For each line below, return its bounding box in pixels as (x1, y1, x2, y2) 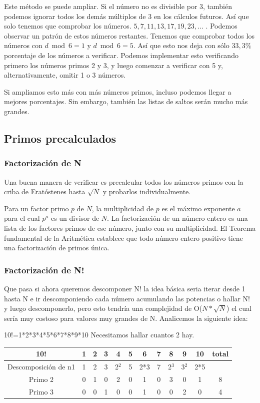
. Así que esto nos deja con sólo (133, 40, 229, 51)
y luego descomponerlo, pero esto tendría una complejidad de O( (4, 303, 202, 313)
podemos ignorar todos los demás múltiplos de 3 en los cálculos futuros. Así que (4, 11, 249, 21)
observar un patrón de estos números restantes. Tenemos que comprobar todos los (4, 30, 255, 41)
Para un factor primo (4, 203, 69, 213)
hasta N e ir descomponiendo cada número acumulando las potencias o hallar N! (4, 293, 250, 303)
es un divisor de (50, 213, 99, 223)
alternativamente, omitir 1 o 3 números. (4, 70, 126, 80)
